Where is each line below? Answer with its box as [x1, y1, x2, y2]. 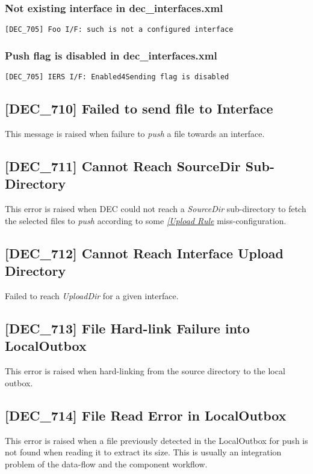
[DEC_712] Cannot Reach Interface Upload [5, 243, 284, 262]
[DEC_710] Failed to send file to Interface [5, 99, 273, 118]
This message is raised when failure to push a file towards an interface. [5, 127, 265, 139]
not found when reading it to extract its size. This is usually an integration [5, 446, 282, 458]
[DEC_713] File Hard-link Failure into [5, 318, 250, 337]
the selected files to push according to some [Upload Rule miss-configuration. [5, 214, 287, 226]
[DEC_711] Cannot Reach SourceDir [5, 156, 241, 175]
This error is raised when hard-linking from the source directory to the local [5, 365, 285, 377]
